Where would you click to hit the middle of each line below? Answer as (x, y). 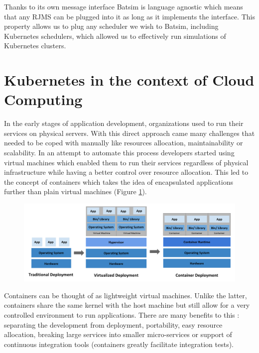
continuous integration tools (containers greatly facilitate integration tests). (119, 344)
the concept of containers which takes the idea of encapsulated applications (119, 181)
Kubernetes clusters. (35, 46)
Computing (43, 99)
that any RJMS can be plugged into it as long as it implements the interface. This (129, 16)
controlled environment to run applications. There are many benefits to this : (122, 314)
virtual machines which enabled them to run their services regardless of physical (126, 162)
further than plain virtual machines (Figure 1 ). (75, 191)
